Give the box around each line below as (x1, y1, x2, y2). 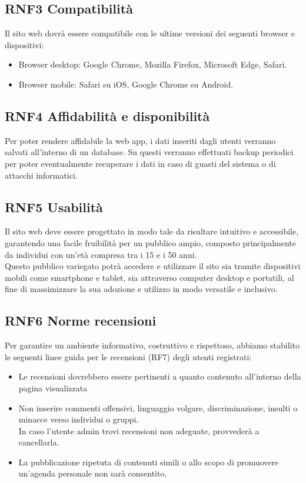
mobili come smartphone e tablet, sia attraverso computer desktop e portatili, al (5, 271, 294, 283)
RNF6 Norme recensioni (5, 311, 157, 330)
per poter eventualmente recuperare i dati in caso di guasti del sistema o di (5, 157, 276, 169)
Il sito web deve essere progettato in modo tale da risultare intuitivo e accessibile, (5, 225, 299, 237)
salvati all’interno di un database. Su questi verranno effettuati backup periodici (5, 146, 294, 158)
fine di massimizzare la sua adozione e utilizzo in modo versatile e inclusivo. (5, 283, 278, 295)
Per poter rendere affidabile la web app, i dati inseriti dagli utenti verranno (5, 134, 276, 146)
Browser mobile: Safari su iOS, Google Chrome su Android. (18, 78, 234, 90)
